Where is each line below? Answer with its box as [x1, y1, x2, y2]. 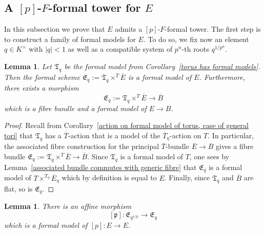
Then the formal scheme [4, 71, 80, 82]
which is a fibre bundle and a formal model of [4, 102, 147, 113]
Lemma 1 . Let [4, 60, 52, 71]
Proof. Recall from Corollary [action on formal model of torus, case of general [4, 120, 249, 131]
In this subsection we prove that [4, 24, 105, 34]
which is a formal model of [4, 220, 88, 230]
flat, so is [4, 183, 33, 194]
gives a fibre [216, 141, 254, 152]
